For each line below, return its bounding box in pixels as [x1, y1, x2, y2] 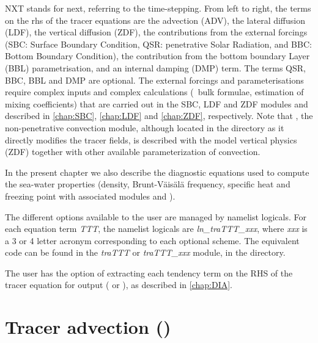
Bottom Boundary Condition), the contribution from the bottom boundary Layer [5, 49, 310, 62]
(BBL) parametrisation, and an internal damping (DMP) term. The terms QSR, [5, 61, 306, 74]
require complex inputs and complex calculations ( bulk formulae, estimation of [5, 85, 304, 98]
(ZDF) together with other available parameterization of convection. [5, 145, 261, 158]
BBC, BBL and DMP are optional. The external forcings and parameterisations [5, 73, 304, 86]
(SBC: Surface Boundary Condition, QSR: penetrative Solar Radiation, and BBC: [5, 37, 312, 50]
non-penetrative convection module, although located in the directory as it [5, 121, 284, 134]
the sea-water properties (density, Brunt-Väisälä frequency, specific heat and [5, 178, 290, 190]
